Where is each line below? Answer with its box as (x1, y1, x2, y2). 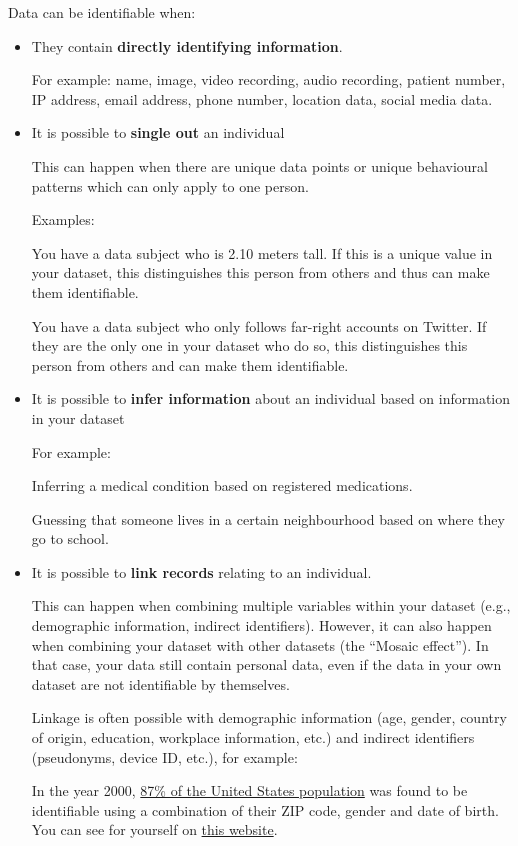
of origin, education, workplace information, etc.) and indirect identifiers (31, 727, 475, 748)
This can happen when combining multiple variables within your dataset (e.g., (31, 595, 511, 616)
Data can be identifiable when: (8, 2, 196, 22)
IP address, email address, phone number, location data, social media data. (31, 88, 493, 109)
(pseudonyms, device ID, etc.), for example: (31, 746, 298, 767)
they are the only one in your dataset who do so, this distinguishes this (31, 335, 468, 356)
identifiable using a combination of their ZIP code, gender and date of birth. (31, 799, 499, 820)
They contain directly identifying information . (31, 35, 343, 56)
